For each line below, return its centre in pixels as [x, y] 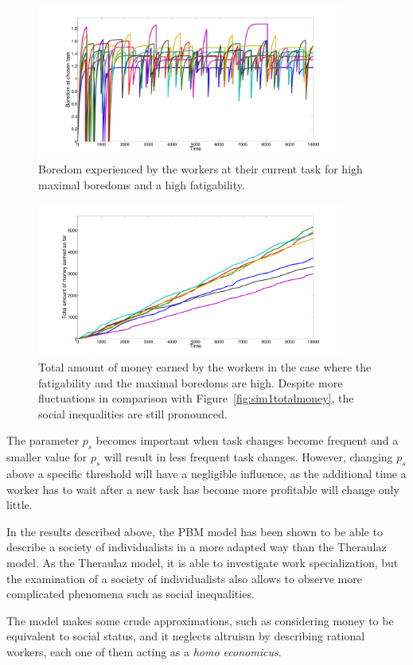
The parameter [43, 440]
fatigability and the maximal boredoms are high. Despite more [191, 382]
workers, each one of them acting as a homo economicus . [144, 651]
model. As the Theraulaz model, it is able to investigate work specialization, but [203, 562]
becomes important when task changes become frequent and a [247, 440]
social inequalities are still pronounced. [133, 413]
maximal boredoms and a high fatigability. [142, 184]
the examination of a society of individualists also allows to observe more [184, 578]
